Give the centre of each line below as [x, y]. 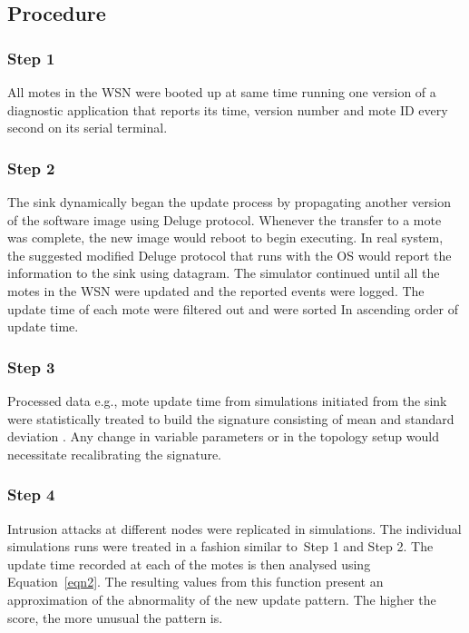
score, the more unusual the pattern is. [115, 617]
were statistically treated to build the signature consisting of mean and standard [231, 418]
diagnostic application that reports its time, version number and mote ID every [228, 109]
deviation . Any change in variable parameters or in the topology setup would [223, 436]
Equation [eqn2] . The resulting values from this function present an [195, 582]
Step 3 [31, 366]
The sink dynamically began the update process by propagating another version [229, 202]
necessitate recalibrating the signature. [115, 454]
